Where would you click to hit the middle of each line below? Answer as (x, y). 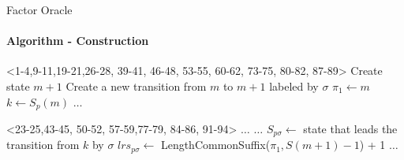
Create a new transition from (136, 86)
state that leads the (350, 129)
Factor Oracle (39, 9)
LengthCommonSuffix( (215, 145)
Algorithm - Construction (78, 41)
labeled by (294, 86)
